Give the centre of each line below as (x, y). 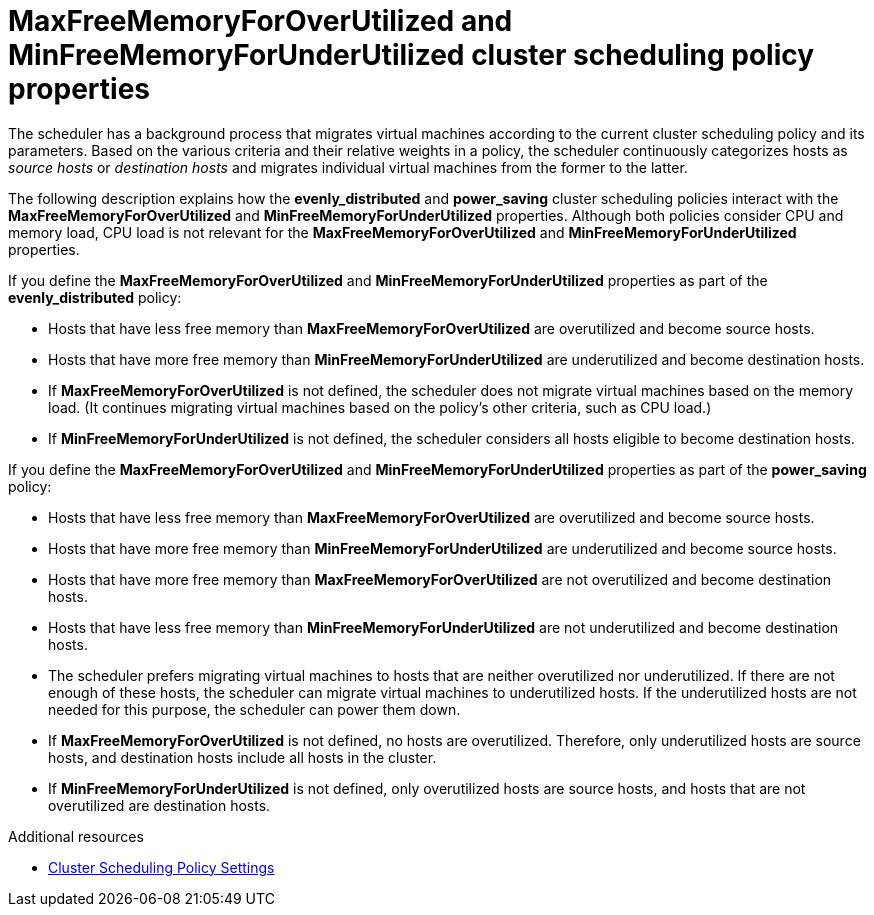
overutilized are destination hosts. (159, 805)
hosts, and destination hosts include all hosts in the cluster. (242, 757)
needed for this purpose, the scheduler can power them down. (254, 709)
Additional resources (76, 836)
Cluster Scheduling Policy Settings (161, 867)
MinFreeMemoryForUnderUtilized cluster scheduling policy (411, 55)
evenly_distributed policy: (95, 297)
